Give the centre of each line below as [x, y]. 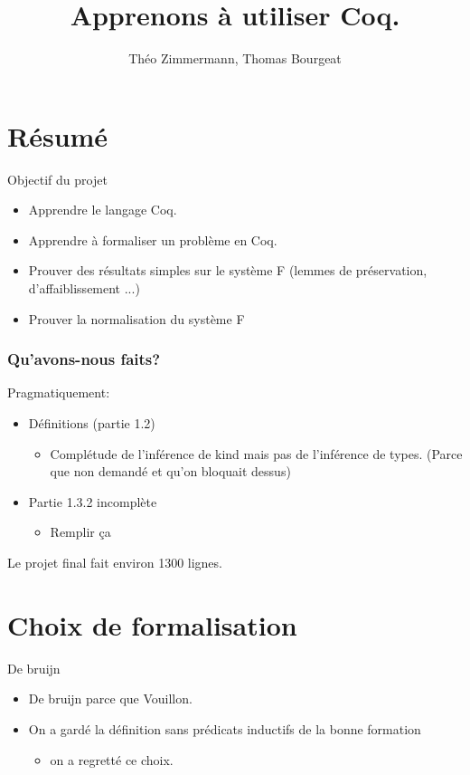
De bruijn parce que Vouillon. [110, 698]
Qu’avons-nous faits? [84, 359]
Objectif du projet [57, 179]
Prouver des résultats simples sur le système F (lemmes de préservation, [228, 270]
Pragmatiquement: [59, 392]
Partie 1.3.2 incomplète [93, 501]
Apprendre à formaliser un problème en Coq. [153, 239]
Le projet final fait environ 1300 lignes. [115, 562]
